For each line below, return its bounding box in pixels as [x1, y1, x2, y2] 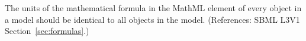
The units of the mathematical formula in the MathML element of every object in [5, 2, 302, 13]
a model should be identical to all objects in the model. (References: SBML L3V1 [5, 13, 300, 25]
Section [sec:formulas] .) [5, 25, 89, 37]
